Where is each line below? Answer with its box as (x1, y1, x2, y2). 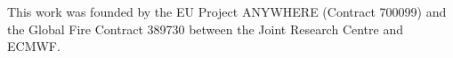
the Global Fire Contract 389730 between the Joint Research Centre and (7, 19, 403, 38)
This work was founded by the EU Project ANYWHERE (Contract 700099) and (7, 3, 447, 20)
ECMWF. (7, 37, 61, 55)
